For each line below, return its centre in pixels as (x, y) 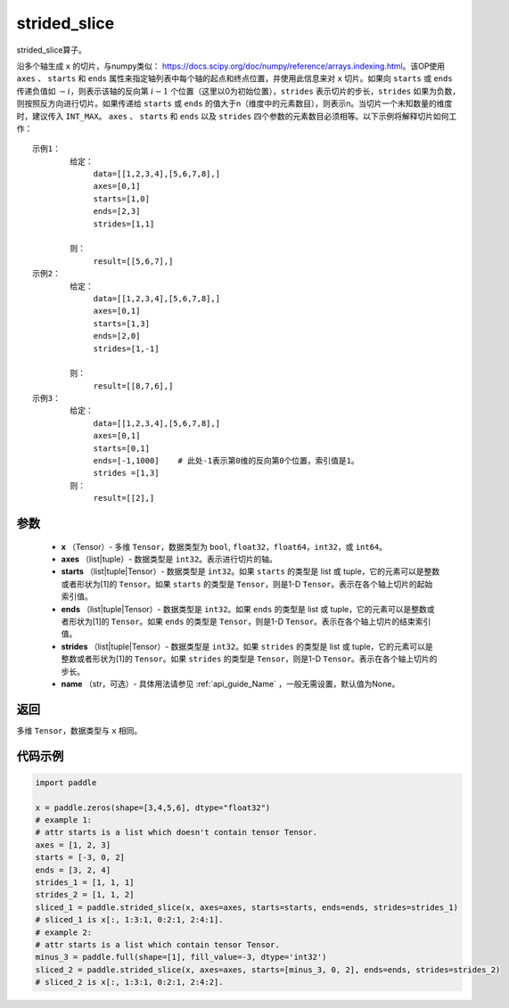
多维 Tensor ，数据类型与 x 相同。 (79, 730)
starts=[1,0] (122, 199)
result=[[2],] (124, 498)
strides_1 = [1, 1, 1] (85, 882)
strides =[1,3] (126, 473)
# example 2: (64, 932)
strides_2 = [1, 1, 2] (85, 895)
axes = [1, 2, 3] (73, 845)
